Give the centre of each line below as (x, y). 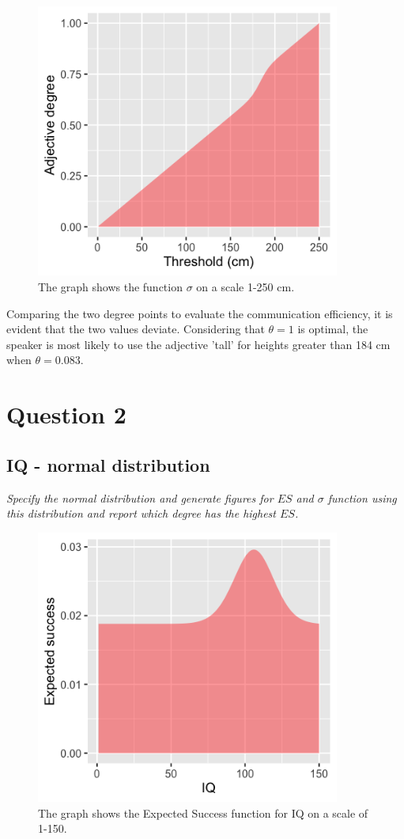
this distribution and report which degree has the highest (141, 513)
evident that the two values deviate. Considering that (136, 329)
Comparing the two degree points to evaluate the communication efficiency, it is (200, 313)
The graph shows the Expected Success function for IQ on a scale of (203, 812)
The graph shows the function (110, 287)
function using (362, 497)
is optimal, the (333, 329)
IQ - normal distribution (108, 464)
